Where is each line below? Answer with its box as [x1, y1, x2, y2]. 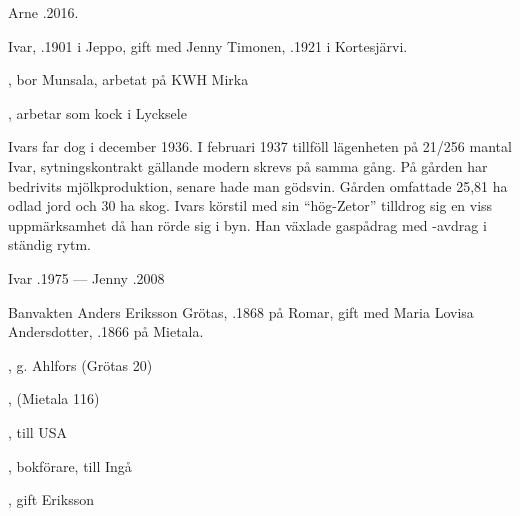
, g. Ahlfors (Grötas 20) [8, 354, 153, 375]
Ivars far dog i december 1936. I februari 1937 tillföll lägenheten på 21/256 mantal [8, 136, 512, 157]
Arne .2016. [8, 2, 79, 22]
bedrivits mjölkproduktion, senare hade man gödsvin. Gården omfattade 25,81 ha [8, 175, 508, 196]
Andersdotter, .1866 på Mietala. [8, 321, 204, 342]
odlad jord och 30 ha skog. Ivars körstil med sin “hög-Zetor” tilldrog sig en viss [8, 195, 493, 216]
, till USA [8, 421, 68, 442]
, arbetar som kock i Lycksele [8, 102, 187, 123]
